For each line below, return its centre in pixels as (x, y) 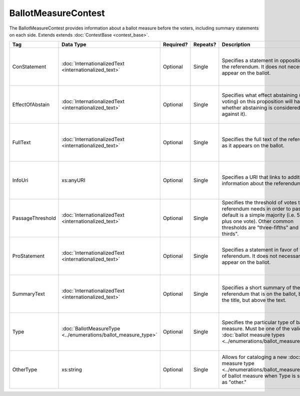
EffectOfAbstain (31, 105)
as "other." (234, 382)
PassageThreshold (34, 218)
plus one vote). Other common (258, 221)
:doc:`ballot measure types (253, 335)
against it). (234, 114)
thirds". (230, 234)
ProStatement (28, 256)
